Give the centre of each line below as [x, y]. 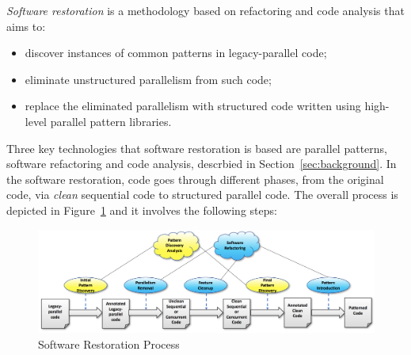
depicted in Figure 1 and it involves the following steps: [142, 210]
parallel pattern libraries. [111, 121]
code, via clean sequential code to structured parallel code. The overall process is [202, 195]
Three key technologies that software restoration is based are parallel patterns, [197, 148]
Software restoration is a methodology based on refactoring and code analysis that [205, 10]
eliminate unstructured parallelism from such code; [148, 79]
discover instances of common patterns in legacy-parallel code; [176, 53]
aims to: [26, 26]
